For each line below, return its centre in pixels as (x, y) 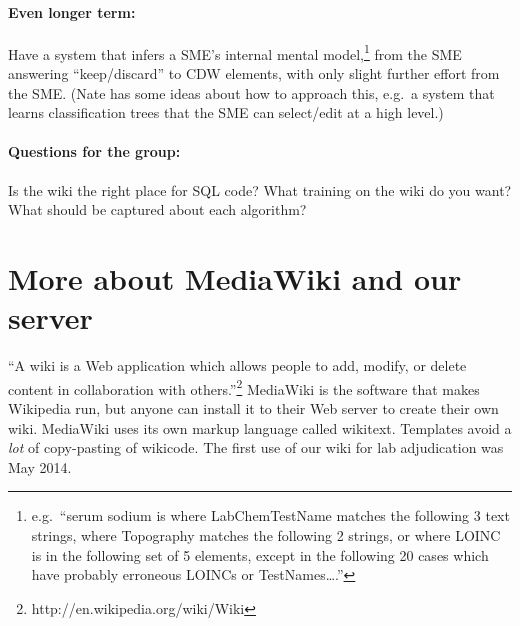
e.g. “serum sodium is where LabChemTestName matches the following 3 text (270, 515)
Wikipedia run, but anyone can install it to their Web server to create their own (253, 407)
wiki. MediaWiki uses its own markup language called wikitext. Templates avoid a (260, 427)
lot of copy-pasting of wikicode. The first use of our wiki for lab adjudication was (256, 447)
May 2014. (40, 466)
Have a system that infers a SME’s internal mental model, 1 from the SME (235, 52)
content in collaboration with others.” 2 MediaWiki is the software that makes (244, 387)
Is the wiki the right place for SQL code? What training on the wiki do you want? (260, 189)
